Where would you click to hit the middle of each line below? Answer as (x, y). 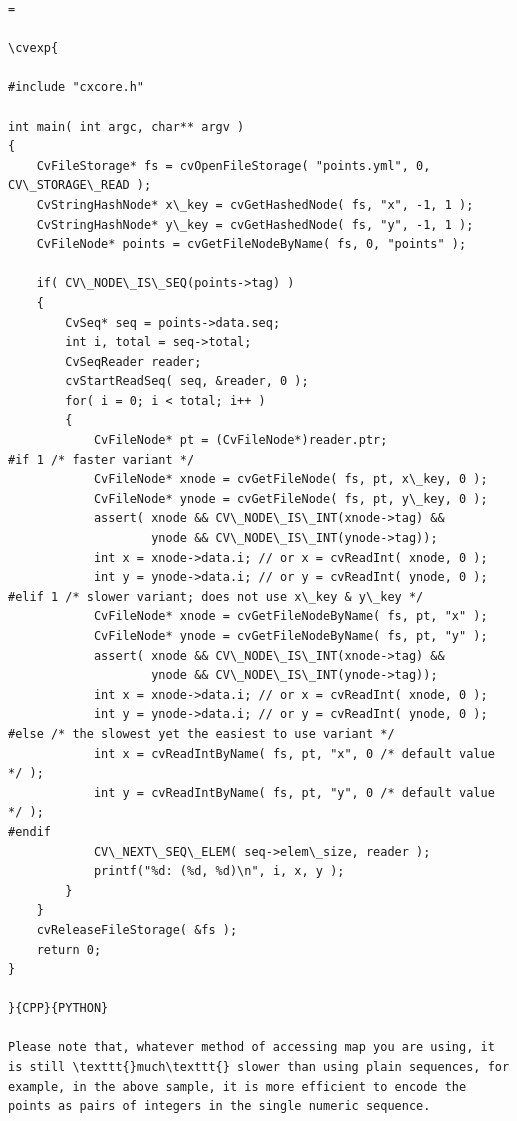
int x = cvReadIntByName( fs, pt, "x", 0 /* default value (294, 753)
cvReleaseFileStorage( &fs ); (137, 929)
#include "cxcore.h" (76, 87)
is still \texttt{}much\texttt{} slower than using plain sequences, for (259, 1067)
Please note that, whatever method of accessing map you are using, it (251, 1047)
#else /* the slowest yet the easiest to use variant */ (201, 733)
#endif (29, 831)
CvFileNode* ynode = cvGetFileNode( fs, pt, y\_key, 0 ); (290, 498)
